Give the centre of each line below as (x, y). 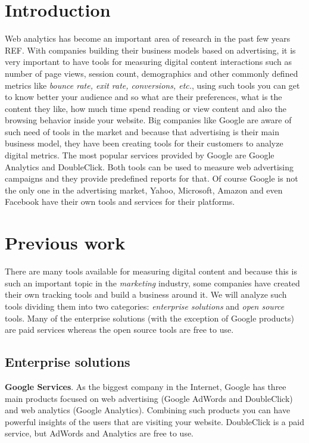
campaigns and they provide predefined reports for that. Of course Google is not (152, 178)
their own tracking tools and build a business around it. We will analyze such (146, 294)
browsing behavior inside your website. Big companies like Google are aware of (148, 120)
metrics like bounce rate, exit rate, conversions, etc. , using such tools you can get (152, 85)
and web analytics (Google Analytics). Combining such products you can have (148, 410)
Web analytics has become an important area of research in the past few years (148, 38)
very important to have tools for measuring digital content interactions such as (149, 62)
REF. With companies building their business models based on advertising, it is (150, 50)
